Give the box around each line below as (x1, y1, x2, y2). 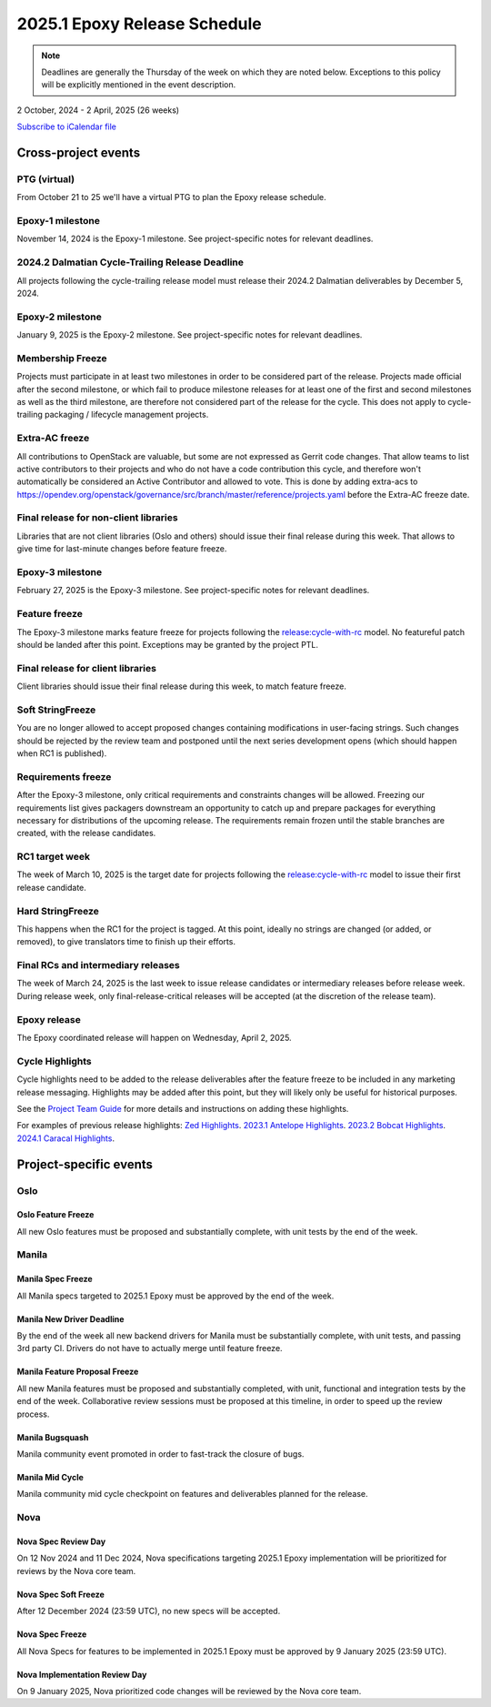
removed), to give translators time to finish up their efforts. (16, 936, 236, 947)
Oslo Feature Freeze (16, 1209, 95, 1220)
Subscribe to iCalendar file (16, 121, 117, 132)
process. (16, 1409, 50, 1419)
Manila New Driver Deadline (16, 1313, 125, 1324)
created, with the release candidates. (16, 828, 156, 839)
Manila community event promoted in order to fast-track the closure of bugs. (16, 1448, 305, 1460)
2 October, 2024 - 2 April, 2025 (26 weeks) (16, 105, 180, 116)
